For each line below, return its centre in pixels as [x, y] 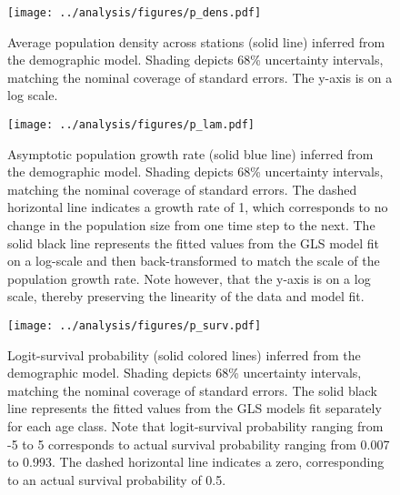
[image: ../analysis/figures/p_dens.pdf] [135, 13]
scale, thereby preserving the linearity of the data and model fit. [186, 296]
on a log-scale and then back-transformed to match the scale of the [194, 261]
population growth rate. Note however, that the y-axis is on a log [189, 278]
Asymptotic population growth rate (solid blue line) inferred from [190, 153]
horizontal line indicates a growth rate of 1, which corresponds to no [198, 207]
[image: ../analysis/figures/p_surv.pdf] [135, 326]
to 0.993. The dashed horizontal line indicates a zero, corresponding [196, 462]
